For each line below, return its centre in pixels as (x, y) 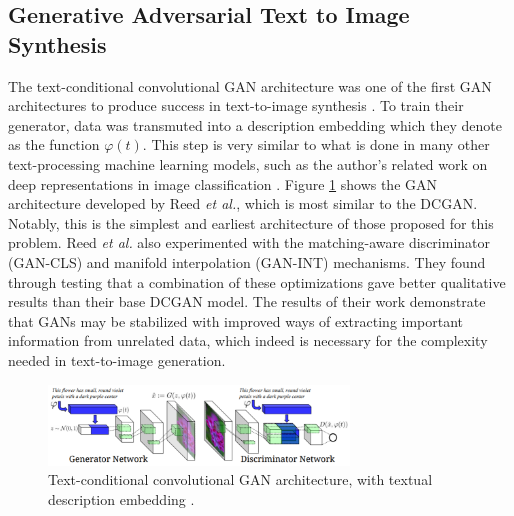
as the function (54, 144)
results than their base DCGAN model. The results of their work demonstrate (247, 301)
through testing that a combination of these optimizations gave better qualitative (257, 281)
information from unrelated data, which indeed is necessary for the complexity (248, 340)
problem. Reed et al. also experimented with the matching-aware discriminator (249, 242)
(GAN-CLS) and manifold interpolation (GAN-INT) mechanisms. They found (247, 261)
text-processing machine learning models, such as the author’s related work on (248, 163)
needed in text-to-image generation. (117, 359)
